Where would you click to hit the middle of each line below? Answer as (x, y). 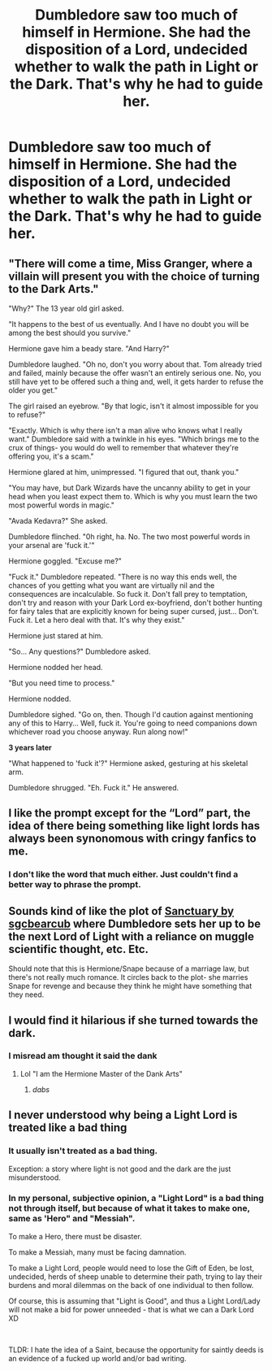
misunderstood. (35, 1177)
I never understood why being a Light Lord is (123, 1115)
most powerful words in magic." (62, 505)
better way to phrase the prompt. (75, 885)
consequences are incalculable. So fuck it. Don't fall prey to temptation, (128, 594)
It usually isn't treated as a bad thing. (83, 1151)
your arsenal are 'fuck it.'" (52, 545)
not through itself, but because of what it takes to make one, (129, 1208)
